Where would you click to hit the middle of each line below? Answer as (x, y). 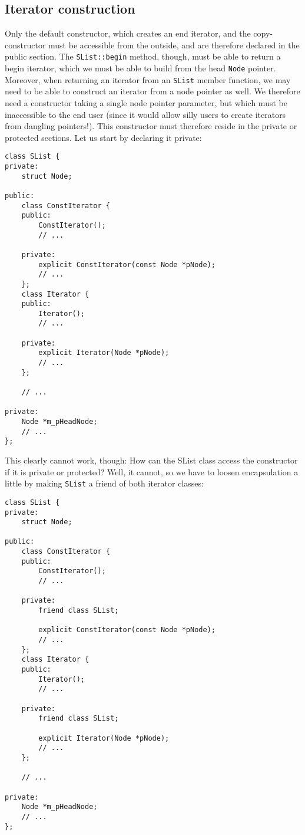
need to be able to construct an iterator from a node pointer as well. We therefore (152, 91)
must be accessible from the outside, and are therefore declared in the (174, 45)
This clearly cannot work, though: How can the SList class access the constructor (151, 460)
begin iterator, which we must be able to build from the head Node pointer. (140, 68)
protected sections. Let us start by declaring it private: (103, 137)
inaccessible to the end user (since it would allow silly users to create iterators (145, 114)
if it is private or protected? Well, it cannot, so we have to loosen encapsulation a (152, 471)
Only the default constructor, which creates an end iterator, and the (128, 33)
